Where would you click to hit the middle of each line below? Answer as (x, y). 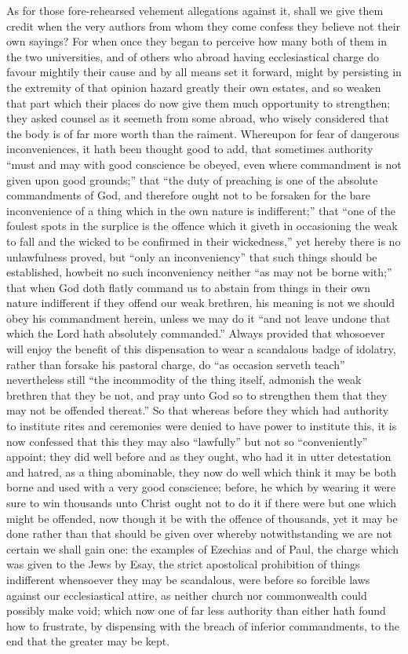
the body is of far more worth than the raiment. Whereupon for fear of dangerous (203, 133)
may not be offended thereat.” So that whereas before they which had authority (198, 410)
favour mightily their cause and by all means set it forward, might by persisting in (204, 72)
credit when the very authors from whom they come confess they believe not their (204, 26)
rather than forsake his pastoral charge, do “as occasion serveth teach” (176, 364)
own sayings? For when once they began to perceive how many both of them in (197, 41)
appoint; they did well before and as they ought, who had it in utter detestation (199, 457)
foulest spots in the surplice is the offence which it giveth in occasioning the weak (202, 226)
